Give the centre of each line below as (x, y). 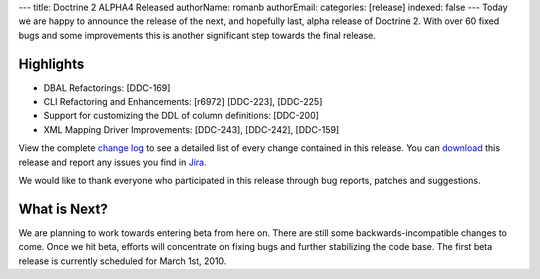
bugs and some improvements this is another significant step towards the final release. (197, 35)
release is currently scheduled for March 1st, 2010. (122, 261)
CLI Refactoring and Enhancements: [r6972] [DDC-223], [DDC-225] (183, 102)
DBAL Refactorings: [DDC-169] (107, 87)
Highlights (51, 63)
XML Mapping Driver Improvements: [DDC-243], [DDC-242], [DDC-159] (191, 129)
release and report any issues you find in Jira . (112, 162)
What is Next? (63, 208)
